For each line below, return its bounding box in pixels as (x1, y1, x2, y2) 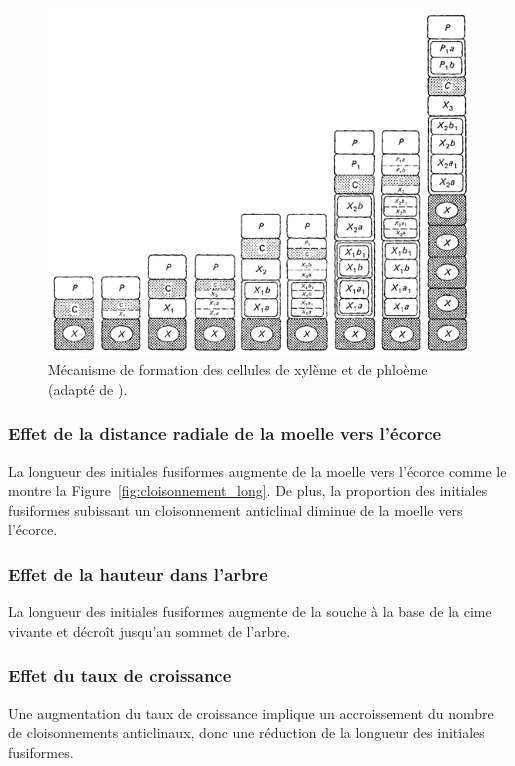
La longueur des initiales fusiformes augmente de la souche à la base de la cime (8, 601, 492, 622)
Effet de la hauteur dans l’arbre (8, 561, 268, 586)
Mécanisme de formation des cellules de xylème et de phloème (48, 359, 428, 380)
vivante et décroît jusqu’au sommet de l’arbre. (8, 620, 291, 641)
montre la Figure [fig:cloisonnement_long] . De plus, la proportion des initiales (8, 480, 488, 501)
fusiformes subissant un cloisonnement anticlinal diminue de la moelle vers (8, 499, 463, 520)
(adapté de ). (48, 378, 128, 399)
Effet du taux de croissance (8, 663, 232, 688)
